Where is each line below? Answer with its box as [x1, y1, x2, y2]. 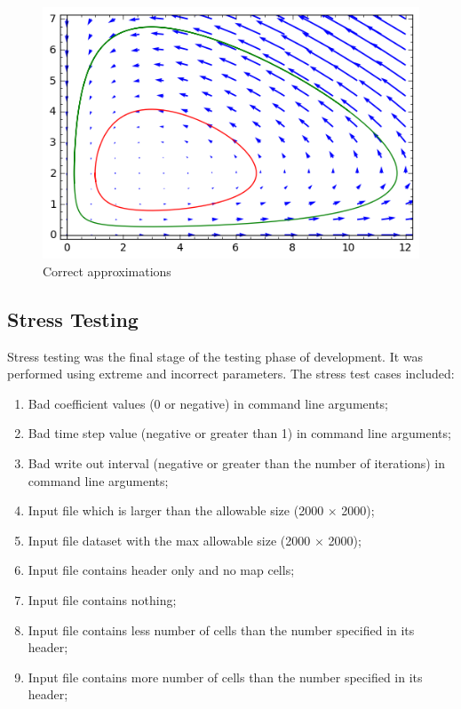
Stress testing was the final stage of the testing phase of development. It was [7, 347, 424, 365]
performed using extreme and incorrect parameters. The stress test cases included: [7, 364, 455, 383]
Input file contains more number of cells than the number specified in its [28, 667, 423, 686]
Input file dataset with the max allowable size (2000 [28, 530, 311, 549]
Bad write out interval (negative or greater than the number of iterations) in [28, 454, 445, 472]
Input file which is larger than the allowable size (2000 [28, 501, 324, 520]
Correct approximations [43, 261, 171, 280]
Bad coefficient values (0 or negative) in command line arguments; [28, 394, 389, 412]
